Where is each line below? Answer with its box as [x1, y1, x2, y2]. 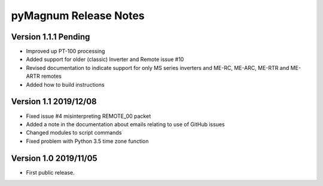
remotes [41, 72, 62, 80]
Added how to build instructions [26, 81, 105, 88]
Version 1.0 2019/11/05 [11, 153, 98, 163]
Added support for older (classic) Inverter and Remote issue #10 [26, 56, 184, 63]
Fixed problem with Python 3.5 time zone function [26, 138, 149, 145]
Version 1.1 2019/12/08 [11, 96, 97, 107]
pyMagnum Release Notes [11, 9, 145, 22]
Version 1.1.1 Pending [11, 32, 90, 42]
